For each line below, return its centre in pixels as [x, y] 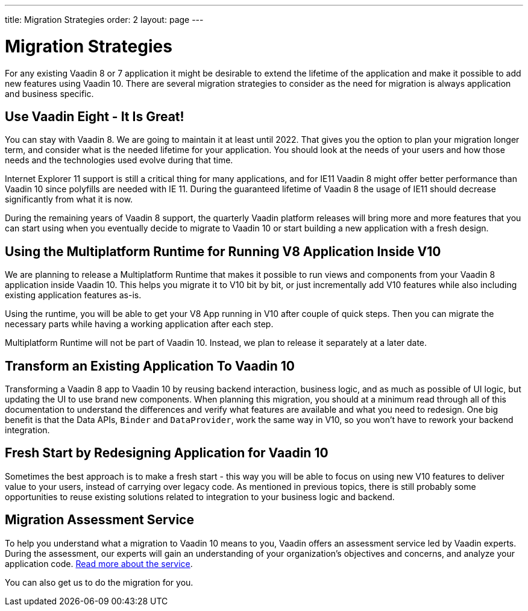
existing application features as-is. [73, 295]
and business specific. [49, 93]
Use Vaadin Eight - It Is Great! [95, 116]
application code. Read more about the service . [99, 563]
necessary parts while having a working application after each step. [139, 324]
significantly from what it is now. [69, 199]
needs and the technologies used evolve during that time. [119, 160]
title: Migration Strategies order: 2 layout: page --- [104, 20]
